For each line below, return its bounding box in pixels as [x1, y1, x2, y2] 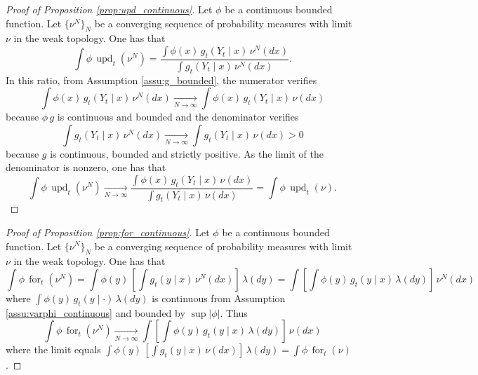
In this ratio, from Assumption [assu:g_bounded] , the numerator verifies [6, 72, 317, 87]
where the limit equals [6, 342, 101, 357]
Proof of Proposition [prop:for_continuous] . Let [6, 224, 210, 239]
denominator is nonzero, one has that [6, 160, 166, 175]
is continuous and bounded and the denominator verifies [57, 109, 299, 124]
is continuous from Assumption [152, 290, 286, 305]
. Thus [220, 305, 248, 320]
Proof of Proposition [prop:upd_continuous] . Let [6, 2, 213, 16]
